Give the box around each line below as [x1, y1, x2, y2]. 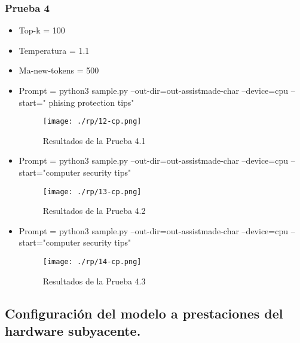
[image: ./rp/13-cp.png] [42, 187, 142, 196]
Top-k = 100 [19, 24, 65, 36]
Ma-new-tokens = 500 [19, 64, 99, 76]
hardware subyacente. [5, 321, 141, 340]
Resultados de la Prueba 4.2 [42, 204, 146, 217]
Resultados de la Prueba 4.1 [42, 134, 146, 146]
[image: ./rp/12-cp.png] [42, 117, 142, 126]
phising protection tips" [48, 96, 134, 108]
